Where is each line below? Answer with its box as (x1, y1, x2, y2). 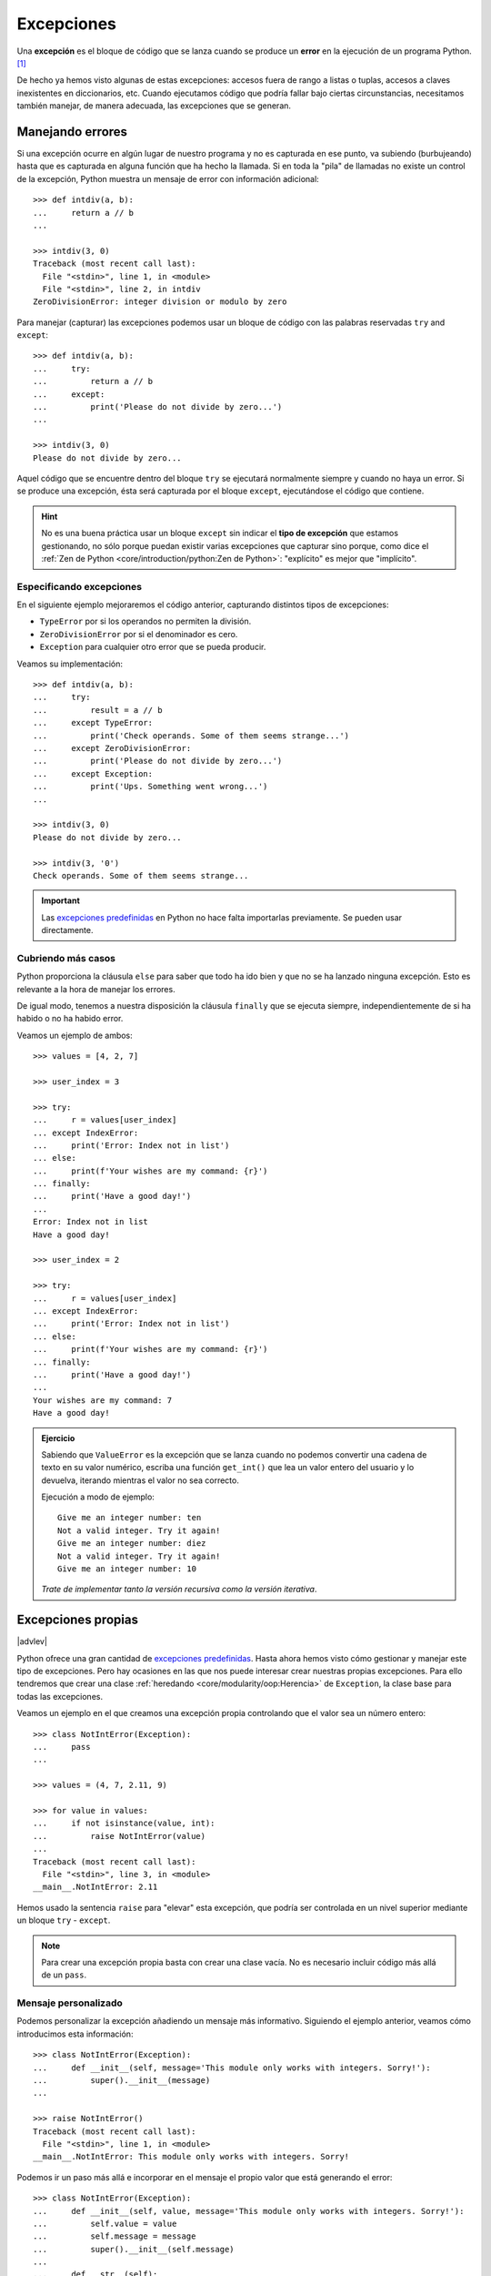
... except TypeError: (33, 717, 154, 728)
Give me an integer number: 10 (57, 1564, 197, 1574)
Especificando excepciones (16, 580, 143, 593)
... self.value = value (33, 2218, 177, 2229)
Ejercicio (41, 1432, 75, 1443)
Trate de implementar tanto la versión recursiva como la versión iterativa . (41, 1584, 317, 1595)
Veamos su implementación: (16, 658, 123, 669)
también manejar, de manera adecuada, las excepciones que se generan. (16, 100, 291, 111)
